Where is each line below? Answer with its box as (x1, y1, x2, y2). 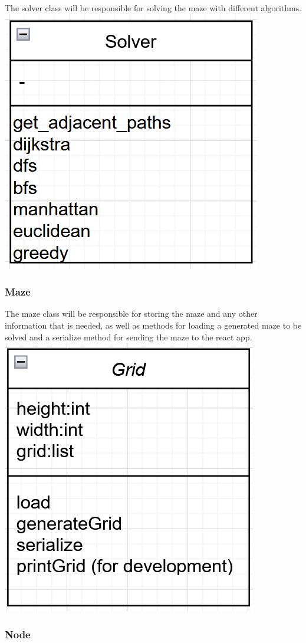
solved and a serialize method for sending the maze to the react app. (5, 330, 252, 343)
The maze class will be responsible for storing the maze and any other (5, 307, 258, 320)
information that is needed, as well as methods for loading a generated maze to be (5, 319, 302, 331)
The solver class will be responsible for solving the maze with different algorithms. (5, 2, 302, 14)
